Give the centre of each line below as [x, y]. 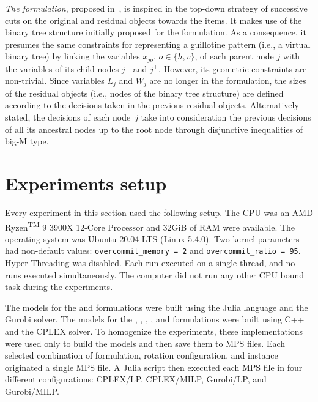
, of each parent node [234, 56]
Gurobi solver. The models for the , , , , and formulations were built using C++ [155, 319]
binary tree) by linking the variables [72, 56]
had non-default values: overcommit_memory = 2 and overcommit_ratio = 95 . [153, 251]
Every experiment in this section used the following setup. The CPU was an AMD [159, 212]
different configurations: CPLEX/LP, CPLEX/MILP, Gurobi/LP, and [136, 379]
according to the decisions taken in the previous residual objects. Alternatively [152, 105]
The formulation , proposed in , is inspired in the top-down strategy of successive [156, 8]
